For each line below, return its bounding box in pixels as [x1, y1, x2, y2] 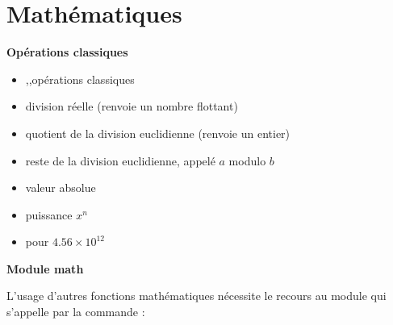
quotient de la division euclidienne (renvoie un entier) [25, 124, 291, 141]
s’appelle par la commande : [6, 303, 145, 320]
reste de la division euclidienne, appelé [25, 152, 215, 169]
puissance [25, 206, 73, 223]
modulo [228, 152, 266, 169]
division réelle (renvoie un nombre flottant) [25, 98, 238, 115]
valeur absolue [25, 179, 96, 196]
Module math [6, 260, 84, 277]
